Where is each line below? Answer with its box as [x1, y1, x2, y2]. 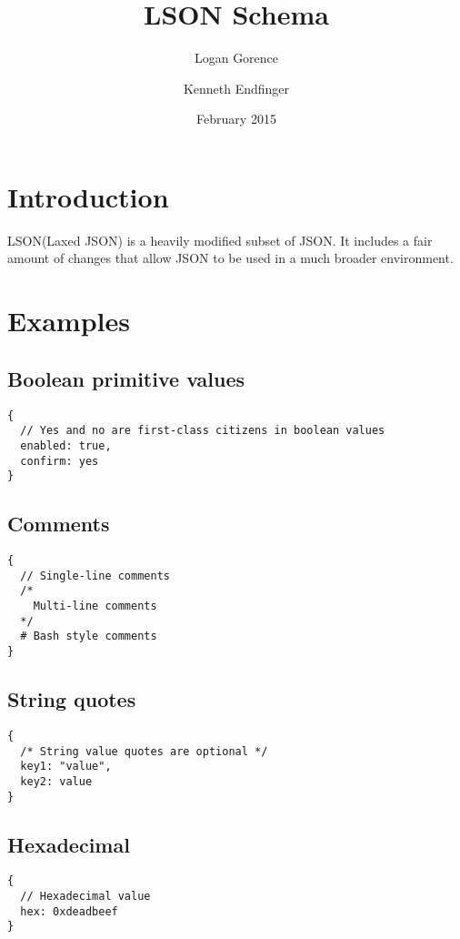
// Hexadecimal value [20, 890, 151, 904]
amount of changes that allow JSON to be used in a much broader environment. [7, 248, 454, 268]
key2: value [20, 774, 93, 788]
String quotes [7, 685, 136, 713]
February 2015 [196, 109, 276, 128]
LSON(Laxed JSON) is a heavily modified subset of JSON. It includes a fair [7, 230, 433, 249]
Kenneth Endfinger [183, 78, 290, 97]
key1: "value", [20, 760, 112, 773]
